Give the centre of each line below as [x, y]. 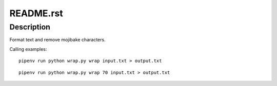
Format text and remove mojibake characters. [57, 40]
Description [30, 27]
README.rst [36, 13]
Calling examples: [28, 49]
